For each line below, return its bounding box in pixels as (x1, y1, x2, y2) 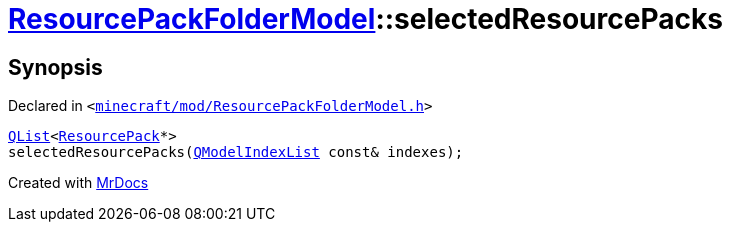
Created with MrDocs (8, 174, 149, 192)
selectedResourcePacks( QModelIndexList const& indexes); (8, 144, 464, 161)
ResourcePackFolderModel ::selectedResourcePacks (8, 2, 723, 36)
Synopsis (8, 54, 103, 80)
